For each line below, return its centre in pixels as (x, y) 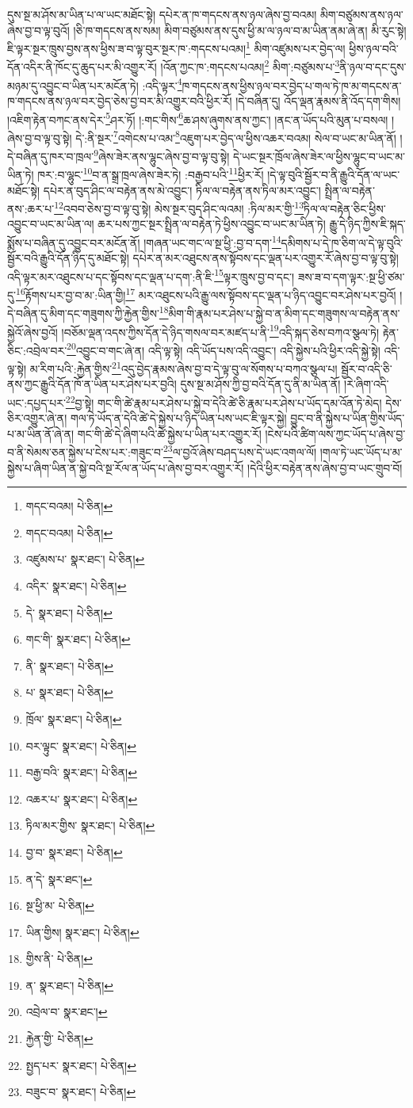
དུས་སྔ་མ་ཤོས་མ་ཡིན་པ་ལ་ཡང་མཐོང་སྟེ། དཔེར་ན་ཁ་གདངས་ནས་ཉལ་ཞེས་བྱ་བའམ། (162, 14)
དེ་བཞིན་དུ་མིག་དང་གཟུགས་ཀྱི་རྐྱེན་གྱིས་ (83, 313)
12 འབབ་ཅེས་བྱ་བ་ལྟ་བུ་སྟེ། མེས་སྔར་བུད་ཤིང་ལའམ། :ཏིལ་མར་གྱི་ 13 (179, 207)
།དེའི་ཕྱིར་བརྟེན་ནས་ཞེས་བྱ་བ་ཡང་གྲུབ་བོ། (325, 467)
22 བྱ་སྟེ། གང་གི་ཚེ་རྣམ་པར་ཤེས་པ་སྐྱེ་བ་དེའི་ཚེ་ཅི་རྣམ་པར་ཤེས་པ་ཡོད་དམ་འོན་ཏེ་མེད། (224, 401)
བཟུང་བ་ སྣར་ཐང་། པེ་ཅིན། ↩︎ (81, 1092)
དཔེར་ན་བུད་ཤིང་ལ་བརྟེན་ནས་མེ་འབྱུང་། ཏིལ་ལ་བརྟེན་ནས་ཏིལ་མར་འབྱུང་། (182, 190)
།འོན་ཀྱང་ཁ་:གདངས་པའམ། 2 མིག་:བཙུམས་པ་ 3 (250, 66)
